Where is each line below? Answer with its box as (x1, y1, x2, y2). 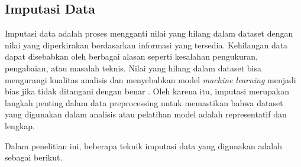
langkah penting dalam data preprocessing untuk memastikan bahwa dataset (5, 96, 283, 109)
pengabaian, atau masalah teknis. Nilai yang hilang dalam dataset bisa (5, 61, 261, 74)
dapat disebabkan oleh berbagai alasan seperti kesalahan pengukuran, (5, 50, 258, 63)
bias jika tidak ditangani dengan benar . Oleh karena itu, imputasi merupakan (5, 85, 290, 97)
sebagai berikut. (5, 151, 63, 163)
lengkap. (5, 119, 35, 132)
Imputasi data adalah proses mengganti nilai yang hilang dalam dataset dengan (5, 27, 293, 40)
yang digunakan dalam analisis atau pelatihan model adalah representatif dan (5, 108, 287, 120)
